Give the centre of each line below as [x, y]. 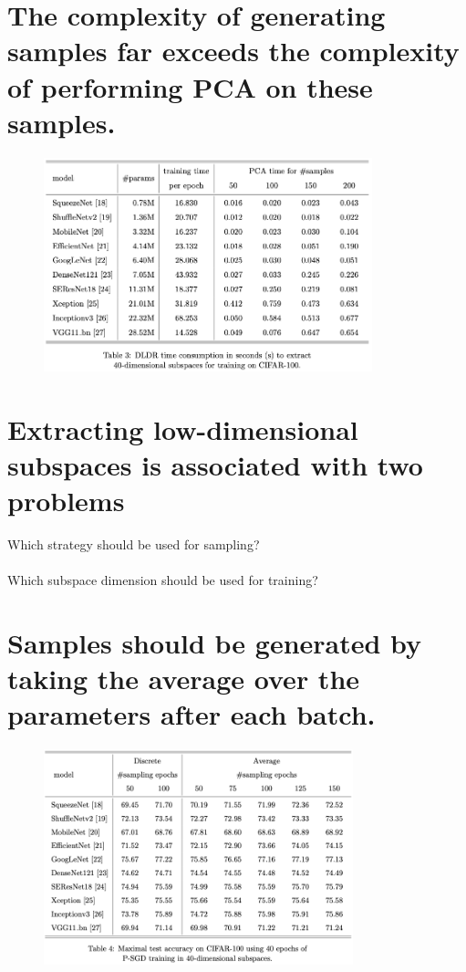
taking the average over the [184, 679]
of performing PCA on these [190, 86]
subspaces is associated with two [215, 465]
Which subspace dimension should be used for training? [163, 580]
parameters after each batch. [192, 714]
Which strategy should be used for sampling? [134, 544]
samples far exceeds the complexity [233, 51]
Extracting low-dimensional [183, 429]
